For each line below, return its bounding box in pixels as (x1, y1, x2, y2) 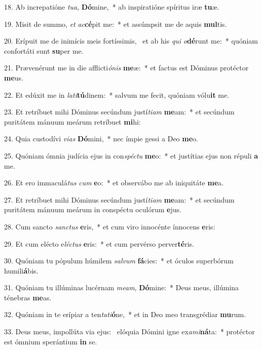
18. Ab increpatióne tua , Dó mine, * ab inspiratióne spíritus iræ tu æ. (4, 2, 219, 12)
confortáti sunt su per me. (4, 45, 84, 56)
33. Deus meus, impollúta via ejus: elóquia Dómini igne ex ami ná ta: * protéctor (4, 326, 255, 337)
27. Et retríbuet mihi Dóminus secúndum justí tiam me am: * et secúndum (4, 194, 235, 205)
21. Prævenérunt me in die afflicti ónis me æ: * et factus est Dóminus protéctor (4, 62, 249, 73)
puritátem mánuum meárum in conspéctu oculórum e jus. (4, 204, 181, 215)
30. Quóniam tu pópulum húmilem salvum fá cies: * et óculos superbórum (4, 255, 234, 266)
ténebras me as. (4, 292, 52, 302)
